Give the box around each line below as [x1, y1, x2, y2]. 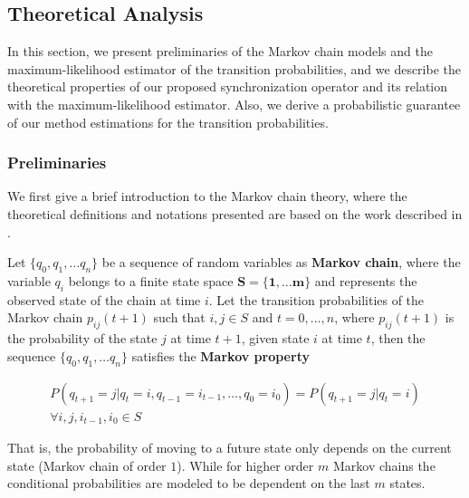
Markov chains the [332, 455, 435, 474]
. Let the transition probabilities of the [208, 290, 425, 309]
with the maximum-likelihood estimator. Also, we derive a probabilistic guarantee [7, 94, 461, 113]
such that [153, 308, 206, 327]
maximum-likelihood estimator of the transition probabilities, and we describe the [7, 59, 461, 78]
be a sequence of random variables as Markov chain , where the [101, 253, 461, 272]
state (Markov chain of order [7, 455, 167, 474]
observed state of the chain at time [7, 290, 201, 309]
